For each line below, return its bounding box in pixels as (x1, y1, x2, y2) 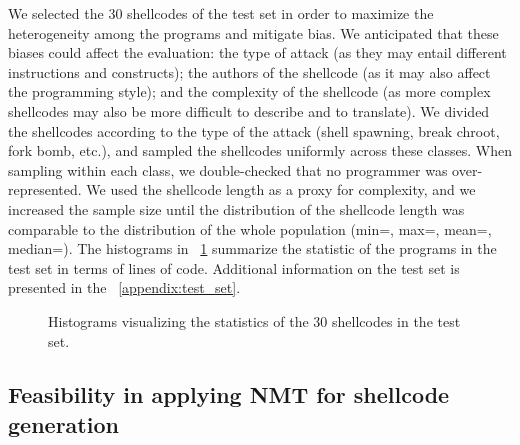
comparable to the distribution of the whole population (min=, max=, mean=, (8, 218, 492, 239)
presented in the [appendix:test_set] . (8, 277, 241, 298)
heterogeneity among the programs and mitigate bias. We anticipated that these (8, 22, 499, 43)
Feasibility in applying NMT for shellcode (8, 379, 450, 410)
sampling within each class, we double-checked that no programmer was (8, 159, 448, 180)
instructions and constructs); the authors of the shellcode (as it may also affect (8, 61, 491, 82)
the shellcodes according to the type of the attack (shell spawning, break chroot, (8, 120, 500, 141)
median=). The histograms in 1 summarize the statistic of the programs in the (8, 238, 497, 259)
